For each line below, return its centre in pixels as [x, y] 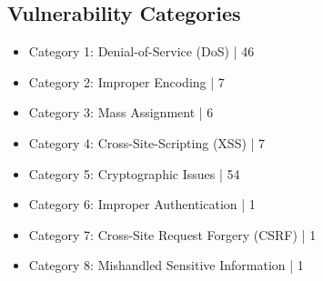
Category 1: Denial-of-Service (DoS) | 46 [141, 51]
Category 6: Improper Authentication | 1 [142, 204]
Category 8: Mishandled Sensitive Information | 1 [166, 265]
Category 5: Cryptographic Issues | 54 [134, 173]
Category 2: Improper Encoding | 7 [126, 81]
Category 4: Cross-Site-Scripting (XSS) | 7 [147, 142]
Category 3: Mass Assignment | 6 [121, 112]
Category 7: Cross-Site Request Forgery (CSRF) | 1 [172, 234]
